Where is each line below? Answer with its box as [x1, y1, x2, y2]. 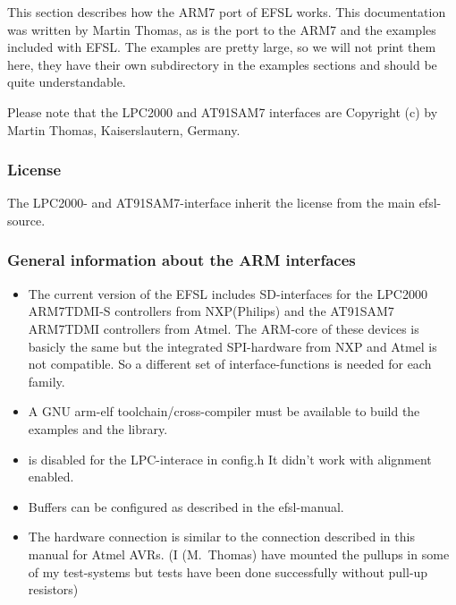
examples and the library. [28, 419, 168, 438]
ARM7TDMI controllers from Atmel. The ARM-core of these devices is [28, 319, 419, 337]
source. [7, 210, 46, 229]
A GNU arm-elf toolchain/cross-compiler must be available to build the [28, 402, 420, 421]
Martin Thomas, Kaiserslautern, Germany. [7, 120, 241, 139]
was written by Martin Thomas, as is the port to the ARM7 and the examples [7, 20, 436, 38]
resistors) [28, 580, 79, 599]
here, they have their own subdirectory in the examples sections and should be [7, 55, 437, 73]
